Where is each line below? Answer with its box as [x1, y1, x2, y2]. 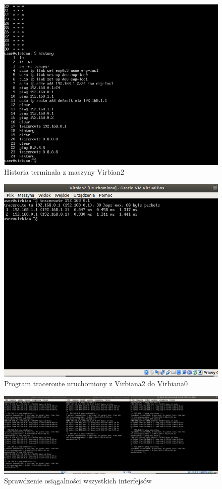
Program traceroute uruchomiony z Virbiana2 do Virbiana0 [4, 378, 188, 389]
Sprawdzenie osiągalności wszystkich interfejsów [4, 475, 152, 486]
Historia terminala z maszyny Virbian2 [4, 167, 124, 177]
